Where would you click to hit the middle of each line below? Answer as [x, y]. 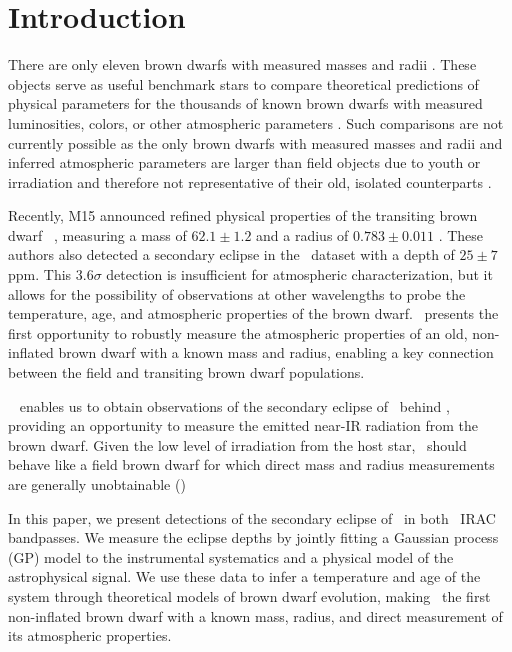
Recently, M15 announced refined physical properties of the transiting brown [243, 215]
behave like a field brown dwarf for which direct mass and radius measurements [251, 464]
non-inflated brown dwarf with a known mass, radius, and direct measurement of [255, 615]
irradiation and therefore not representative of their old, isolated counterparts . [250, 181]
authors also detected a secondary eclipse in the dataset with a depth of [231, 254]
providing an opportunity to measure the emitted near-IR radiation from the [243, 425]
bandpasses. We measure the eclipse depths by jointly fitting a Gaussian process [253, 537]
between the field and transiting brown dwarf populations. [186, 372]
